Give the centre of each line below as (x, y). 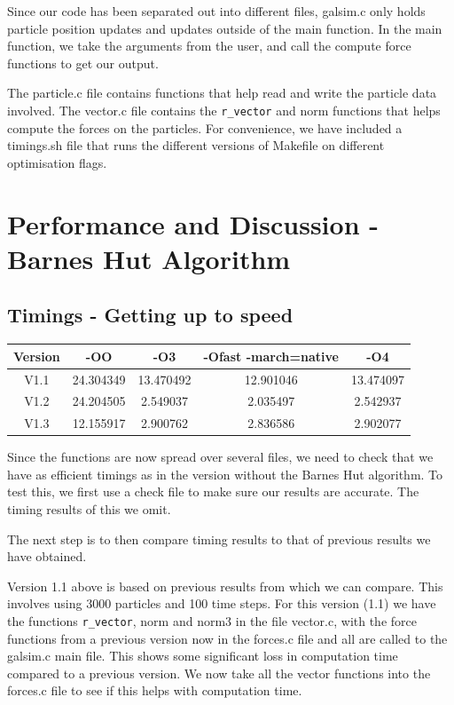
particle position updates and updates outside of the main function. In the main (225, 28)
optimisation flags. (57, 162)
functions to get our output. (83, 63)
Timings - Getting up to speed (150, 315)
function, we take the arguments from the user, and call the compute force (209, 46)
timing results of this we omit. (89, 509)
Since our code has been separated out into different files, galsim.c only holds (216, 11)
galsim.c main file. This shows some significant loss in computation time (203, 656)
